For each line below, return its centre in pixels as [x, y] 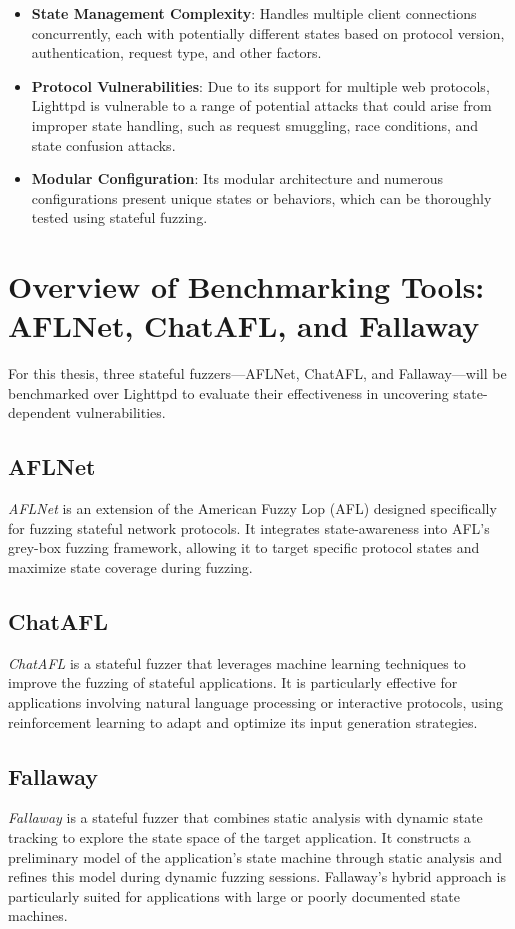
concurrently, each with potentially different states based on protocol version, [268, 32]
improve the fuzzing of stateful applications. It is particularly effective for [233, 682]
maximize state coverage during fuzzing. [130, 567]
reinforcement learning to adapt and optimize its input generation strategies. [243, 721]
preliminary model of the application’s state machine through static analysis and [255, 856]
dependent [40, 412]
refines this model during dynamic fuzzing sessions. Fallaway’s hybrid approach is [257, 876]
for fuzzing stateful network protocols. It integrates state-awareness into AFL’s [249, 527]
